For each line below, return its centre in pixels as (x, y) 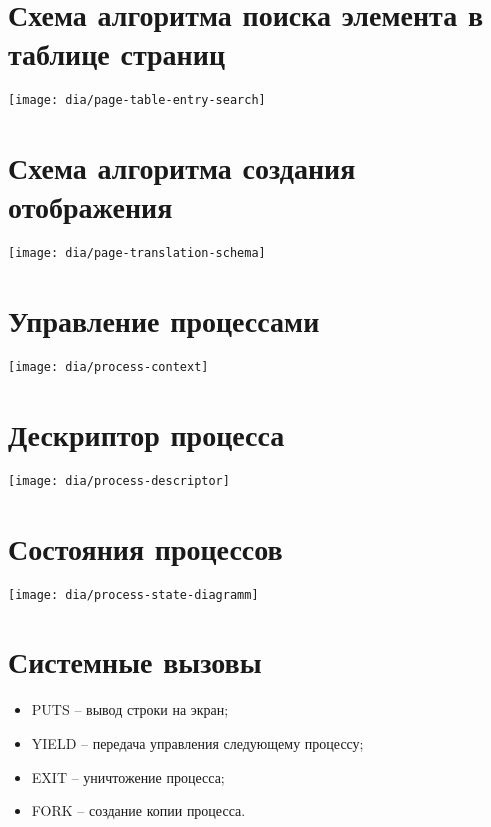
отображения (90, 206)
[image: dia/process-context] (108, 367)
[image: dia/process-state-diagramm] (133, 594)
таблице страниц (117, 53)
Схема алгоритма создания (182, 167)
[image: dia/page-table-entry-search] (137, 100)
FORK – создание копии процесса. (138, 810)
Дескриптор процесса (146, 433)
